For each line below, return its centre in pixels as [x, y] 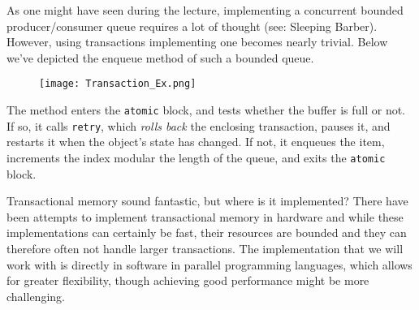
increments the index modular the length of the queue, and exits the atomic [196, 157]
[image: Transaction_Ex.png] [118, 84]
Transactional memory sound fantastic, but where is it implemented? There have [207, 201]
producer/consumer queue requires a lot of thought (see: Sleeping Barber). [192, 26]
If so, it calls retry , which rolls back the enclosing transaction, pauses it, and [199, 125]
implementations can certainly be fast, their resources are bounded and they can [207, 232]
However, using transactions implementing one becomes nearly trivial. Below [197, 42]
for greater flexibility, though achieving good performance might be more [188, 280]
